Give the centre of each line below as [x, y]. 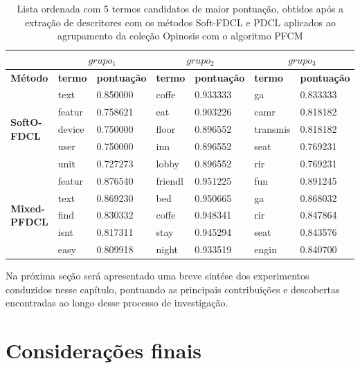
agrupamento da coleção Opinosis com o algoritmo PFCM [180, 36]
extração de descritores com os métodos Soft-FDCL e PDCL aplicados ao [180, 22]
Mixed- [28, 208]
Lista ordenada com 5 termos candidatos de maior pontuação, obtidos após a [180, 8]
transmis [272, 129]
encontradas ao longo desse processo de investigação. [117, 303]
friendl [170, 180]
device [71, 129]
